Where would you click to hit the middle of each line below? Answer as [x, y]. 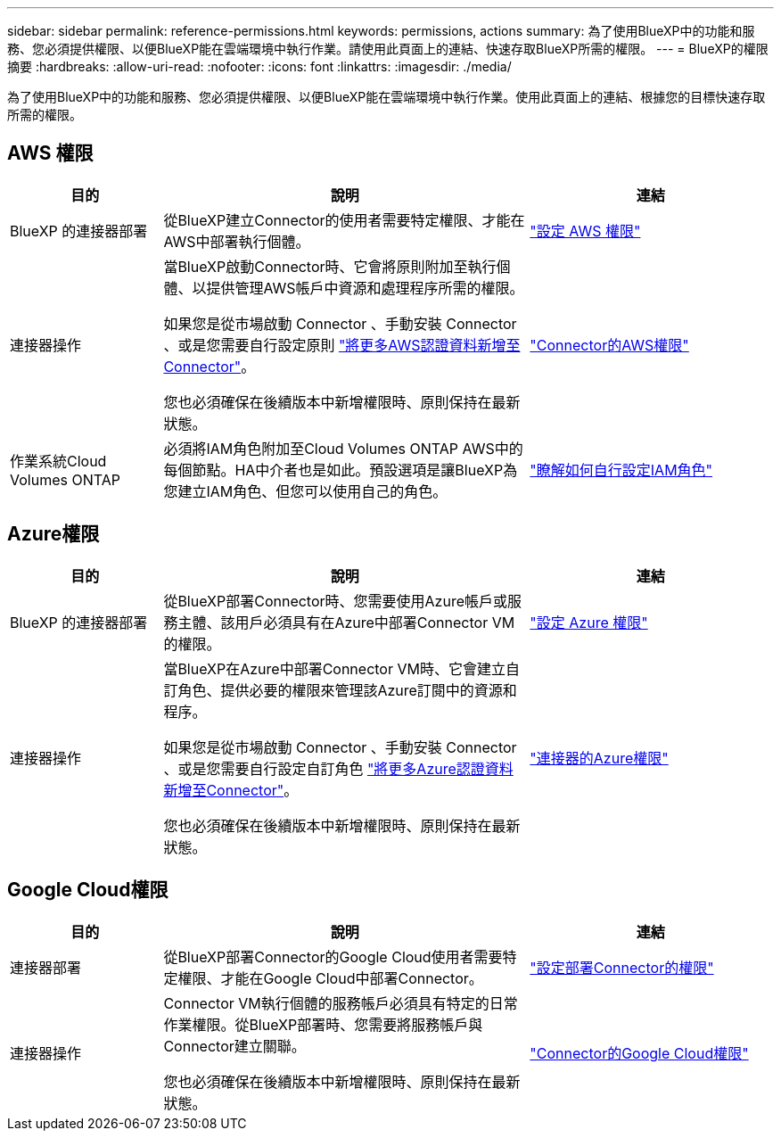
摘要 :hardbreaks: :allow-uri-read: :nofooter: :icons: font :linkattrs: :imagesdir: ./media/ [259, 66]
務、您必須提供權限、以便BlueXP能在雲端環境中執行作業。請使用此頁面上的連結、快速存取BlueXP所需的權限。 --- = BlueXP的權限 [388, 49]
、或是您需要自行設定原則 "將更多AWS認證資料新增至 [342, 345]
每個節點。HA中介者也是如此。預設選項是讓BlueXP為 [341, 470]
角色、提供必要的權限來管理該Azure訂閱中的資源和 [347, 690]
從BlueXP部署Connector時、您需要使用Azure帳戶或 [335, 601]
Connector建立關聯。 [234, 1046]
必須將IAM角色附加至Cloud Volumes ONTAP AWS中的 [343, 448]
